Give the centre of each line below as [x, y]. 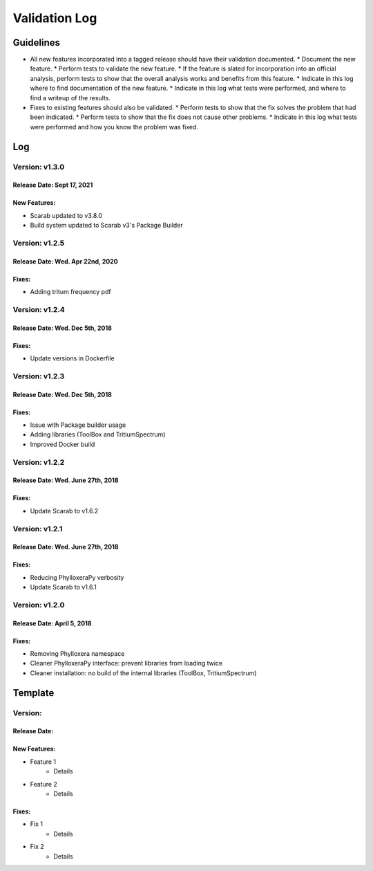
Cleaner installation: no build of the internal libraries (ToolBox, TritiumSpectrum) [143, 673]
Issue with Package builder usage [78, 425]
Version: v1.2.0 [39, 605]
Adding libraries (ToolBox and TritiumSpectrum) [98, 434]
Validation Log [55, 18]
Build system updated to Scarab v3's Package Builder [106, 226]
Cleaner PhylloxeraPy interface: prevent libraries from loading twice [126, 663]
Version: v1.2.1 [38, 529]
